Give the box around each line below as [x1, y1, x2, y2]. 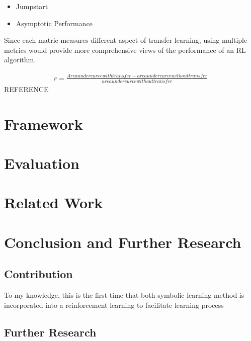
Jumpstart [16, 1, 48, 11]
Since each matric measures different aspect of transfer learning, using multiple [4, 35, 247, 45]
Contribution [4, 266, 73, 282]
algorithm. [4, 54, 36, 65]
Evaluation [4, 152, 79, 173]
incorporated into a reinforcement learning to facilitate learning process [4, 299, 224, 310]
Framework [4, 113, 83, 134]
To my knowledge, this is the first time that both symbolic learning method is [4, 290, 244, 300]
